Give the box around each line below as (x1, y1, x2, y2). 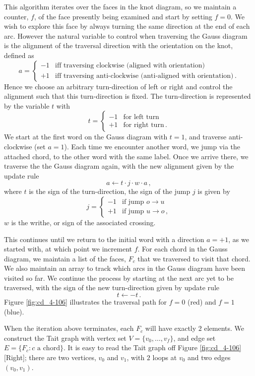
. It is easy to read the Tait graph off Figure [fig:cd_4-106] (63, 342, 242, 353)
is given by (197, 186, 230, 196)
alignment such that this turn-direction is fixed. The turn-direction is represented (4, 91, 251, 101)
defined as (4, 50, 34, 60)
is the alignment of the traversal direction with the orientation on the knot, (4, 40, 233, 51)
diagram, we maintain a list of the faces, (4, 253, 126, 263)
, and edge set (173, 332, 216, 343)
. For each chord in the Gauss (137, 244, 228, 254)
